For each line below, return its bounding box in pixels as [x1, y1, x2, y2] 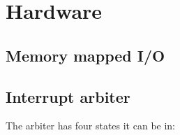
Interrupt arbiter [6, 85, 130, 107]
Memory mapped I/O [6, 44, 165, 66]
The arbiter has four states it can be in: [6, 118, 176, 133]
